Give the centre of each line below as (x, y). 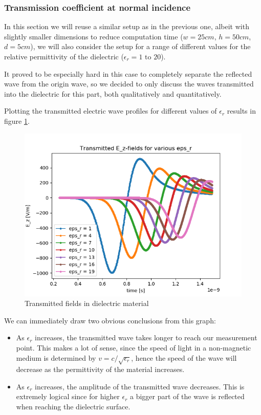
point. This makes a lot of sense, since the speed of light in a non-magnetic (134, 347)
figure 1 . (17, 121)
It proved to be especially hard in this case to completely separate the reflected (128, 73)
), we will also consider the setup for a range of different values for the (140, 46)
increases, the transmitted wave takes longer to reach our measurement (146, 337)
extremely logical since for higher (68, 396)
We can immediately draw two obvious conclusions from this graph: (110, 320)
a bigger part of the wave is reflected (187, 396)
